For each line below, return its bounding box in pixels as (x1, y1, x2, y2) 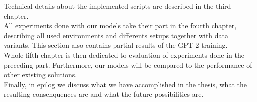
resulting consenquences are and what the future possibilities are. (4, 89, 204, 99)
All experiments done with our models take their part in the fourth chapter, (4, 20, 237, 31)
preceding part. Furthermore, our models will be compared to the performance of (4, 59, 252, 70)
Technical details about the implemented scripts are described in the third (4, 1, 231, 11)
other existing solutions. (4, 69, 77, 80)
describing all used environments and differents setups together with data (4, 30, 229, 40)
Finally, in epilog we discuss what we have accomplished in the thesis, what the (4, 79, 247, 89)
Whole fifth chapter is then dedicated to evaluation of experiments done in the (4, 49, 244, 60)
